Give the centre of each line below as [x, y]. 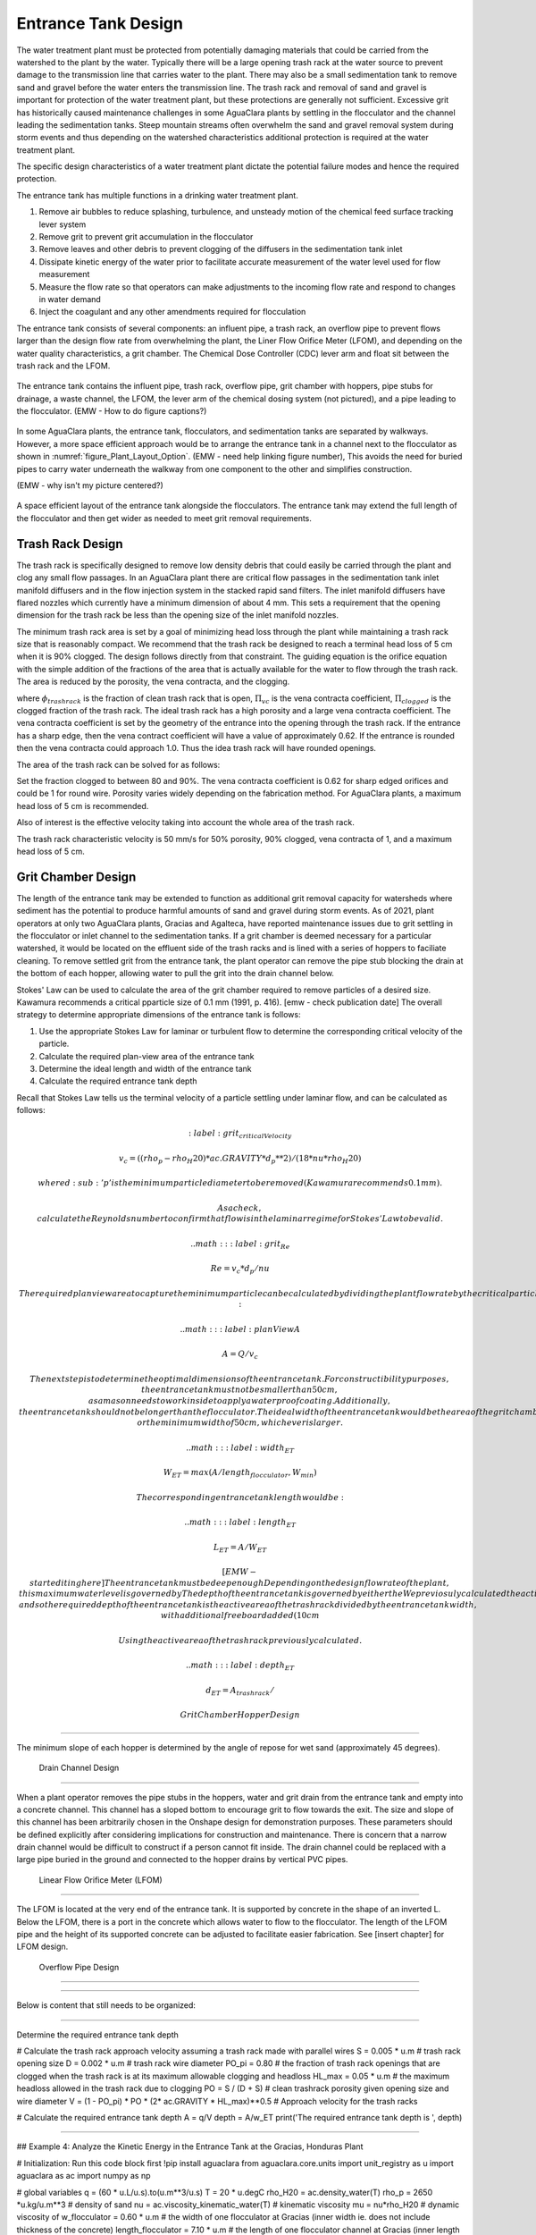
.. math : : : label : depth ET [240, 1666]
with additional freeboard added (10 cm [240, 1615]
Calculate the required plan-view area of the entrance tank [147, 1056]
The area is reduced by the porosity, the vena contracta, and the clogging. [153, 682]
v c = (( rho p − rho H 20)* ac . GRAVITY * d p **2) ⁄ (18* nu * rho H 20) [240, 1160]
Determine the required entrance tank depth [97, 2035]
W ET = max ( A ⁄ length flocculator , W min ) [240, 1473]
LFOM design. [42, 1947]
